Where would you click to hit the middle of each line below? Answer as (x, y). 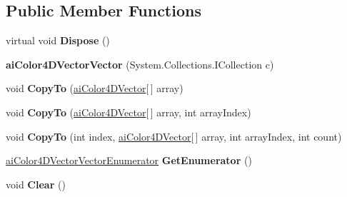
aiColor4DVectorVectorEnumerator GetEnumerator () (129, 160)
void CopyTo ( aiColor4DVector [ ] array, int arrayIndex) (129, 112)
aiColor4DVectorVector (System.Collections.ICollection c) (140, 64)
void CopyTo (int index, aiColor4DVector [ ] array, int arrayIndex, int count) (174, 136)
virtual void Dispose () (58, 40)
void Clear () (36, 184)
